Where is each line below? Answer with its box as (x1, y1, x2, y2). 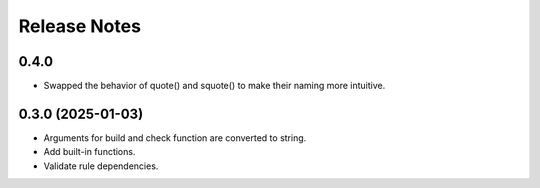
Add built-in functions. (43, 146, 136, 158)
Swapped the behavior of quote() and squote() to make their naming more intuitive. (43, 80, 386, 92)
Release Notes (18, 15, 142, 37)
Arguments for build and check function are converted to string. (43, 131, 307, 144)
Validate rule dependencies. (43, 160, 159, 172)
